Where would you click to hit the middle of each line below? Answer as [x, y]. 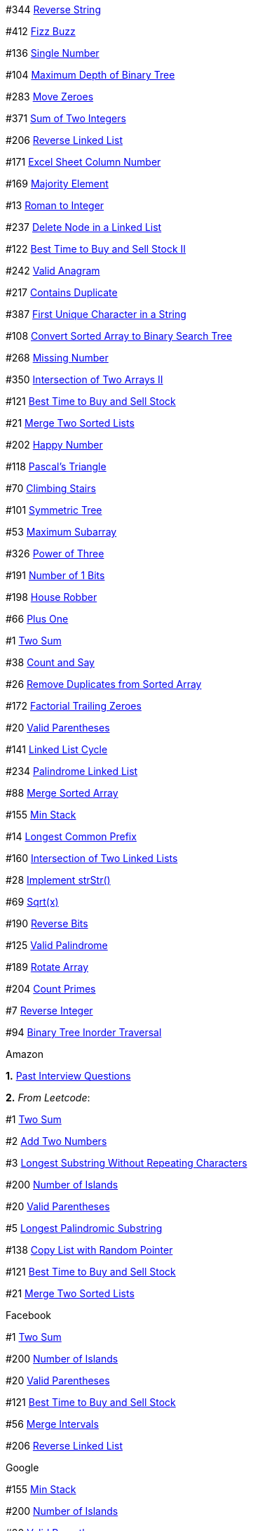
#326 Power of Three [55, 554]
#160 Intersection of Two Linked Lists [92, 858]
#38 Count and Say [50, 662]
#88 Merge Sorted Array [62, 793]
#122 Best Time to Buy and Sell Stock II [96, 249]
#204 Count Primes [51, 989]
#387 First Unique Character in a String [96, 314]
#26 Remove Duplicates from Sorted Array [104, 684]
